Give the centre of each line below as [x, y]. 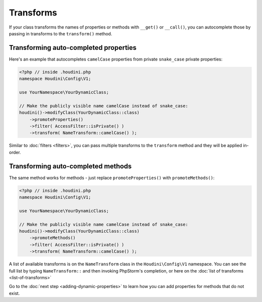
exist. [14, 293]
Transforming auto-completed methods [70, 166]
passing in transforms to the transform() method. [61, 33]
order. [15, 152]
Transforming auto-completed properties [73, 48]
